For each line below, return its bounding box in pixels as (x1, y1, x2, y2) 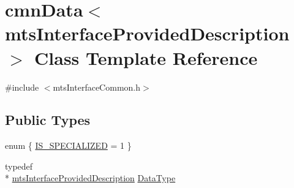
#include (5, 80, 39, 93)
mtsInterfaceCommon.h (53, 80, 140, 93)
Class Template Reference (34, 45, 258, 70)
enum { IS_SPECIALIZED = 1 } (5, 139, 132, 152)
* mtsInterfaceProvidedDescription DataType (5, 171, 176, 184)
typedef (5, 159, 33, 172)
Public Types (5, 110, 91, 129)
